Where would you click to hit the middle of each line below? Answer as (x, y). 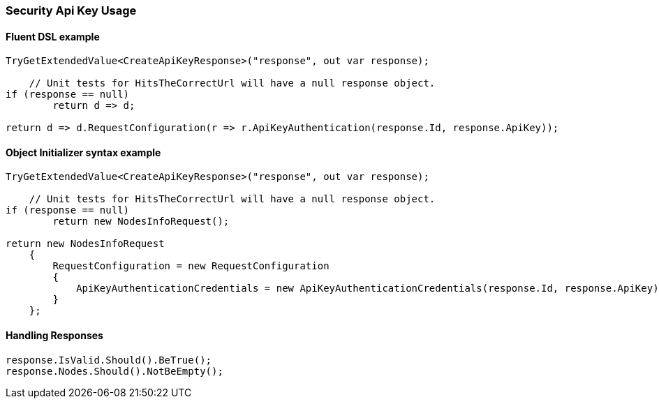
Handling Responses (54, 336)
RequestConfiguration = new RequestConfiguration (191, 266)
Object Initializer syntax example (83, 152)
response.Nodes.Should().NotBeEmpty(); (114, 371)
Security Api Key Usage (71, 10)
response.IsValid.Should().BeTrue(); (109, 360)
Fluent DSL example (53, 36)
